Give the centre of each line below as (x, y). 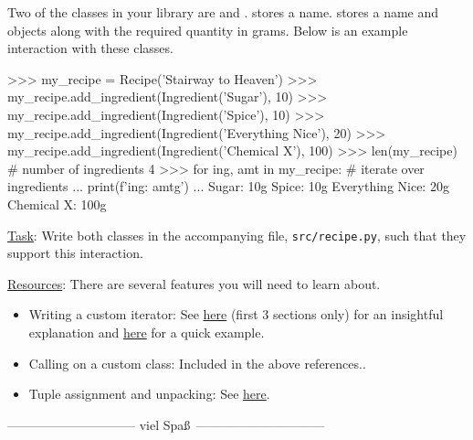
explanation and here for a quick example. (147, 332)
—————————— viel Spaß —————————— (166, 424)
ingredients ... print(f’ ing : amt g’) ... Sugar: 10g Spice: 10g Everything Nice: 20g (228, 186)
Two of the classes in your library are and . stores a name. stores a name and (223, 12)
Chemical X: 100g (57, 204)
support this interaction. (75, 253)
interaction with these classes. (90, 48)
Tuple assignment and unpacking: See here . (149, 394)
